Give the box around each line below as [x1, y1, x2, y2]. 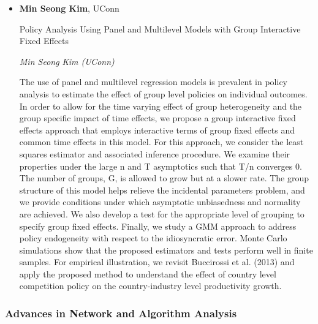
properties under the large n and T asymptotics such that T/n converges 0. [19, 159, 302, 172]
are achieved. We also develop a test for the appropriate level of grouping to [19, 207, 305, 220]
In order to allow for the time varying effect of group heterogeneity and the [19, 99, 302, 112]
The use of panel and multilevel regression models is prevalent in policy [19, 75, 288, 88]
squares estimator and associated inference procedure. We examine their [19, 147, 290, 160]
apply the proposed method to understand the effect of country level [19, 267, 276, 280]
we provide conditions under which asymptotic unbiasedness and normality [19, 195, 301, 208]
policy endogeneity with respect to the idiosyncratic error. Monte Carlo [19, 232, 287, 244]
